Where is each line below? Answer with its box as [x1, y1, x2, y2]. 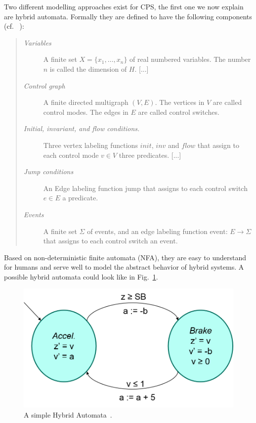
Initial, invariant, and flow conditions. [23, 123, 140, 134]
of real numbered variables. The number [129, 54, 251, 64]
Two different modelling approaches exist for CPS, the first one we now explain [4, 1, 244, 11]
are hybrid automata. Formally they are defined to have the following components [4, 11, 252, 21]
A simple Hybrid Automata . [24, 409, 112, 420]
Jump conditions [23, 166, 74, 177]
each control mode [43, 149, 99, 160]
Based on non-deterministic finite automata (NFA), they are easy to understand [4, 252, 247, 262]
